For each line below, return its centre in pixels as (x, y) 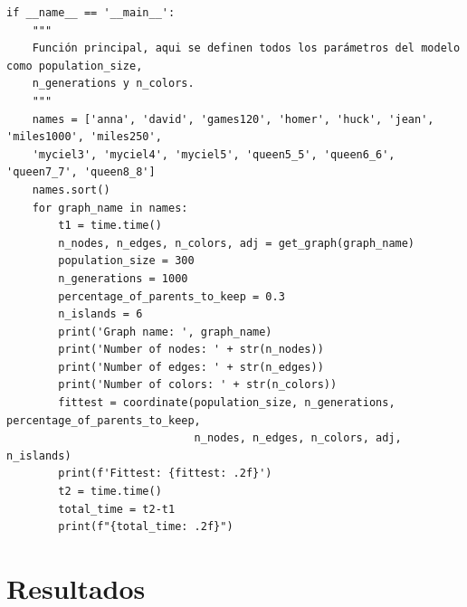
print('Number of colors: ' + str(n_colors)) (198, 385)
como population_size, (75, 66)
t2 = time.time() (110, 492)
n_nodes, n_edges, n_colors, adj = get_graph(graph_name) (237, 243)
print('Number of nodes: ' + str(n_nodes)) (191, 350)
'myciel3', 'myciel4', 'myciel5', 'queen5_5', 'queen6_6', (214, 154)
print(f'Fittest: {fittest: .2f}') (165, 474)
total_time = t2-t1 (117, 509)
